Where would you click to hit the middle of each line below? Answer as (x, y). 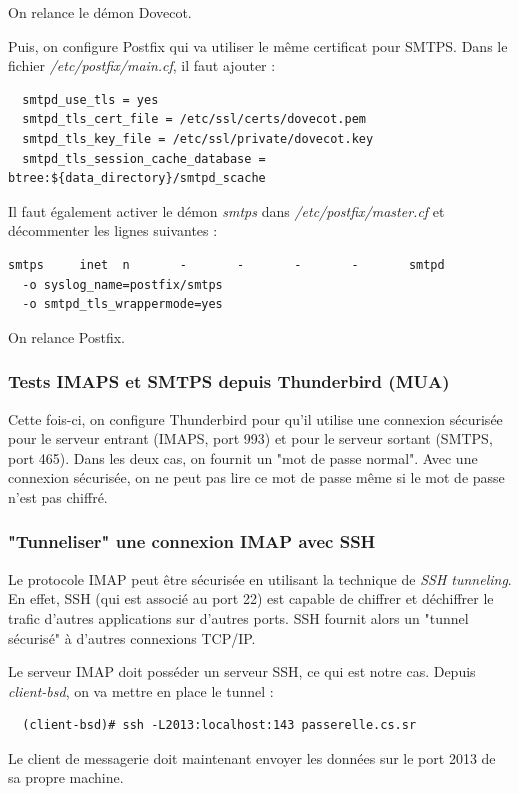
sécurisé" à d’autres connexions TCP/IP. (132, 637)
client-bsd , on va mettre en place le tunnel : (141, 690)
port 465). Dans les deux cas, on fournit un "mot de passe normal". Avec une (243, 457)
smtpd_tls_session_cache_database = (144, 158)
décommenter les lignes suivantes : (113, 230)
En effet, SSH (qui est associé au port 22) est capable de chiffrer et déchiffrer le (251, 598)
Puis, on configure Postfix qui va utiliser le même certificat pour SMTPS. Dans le (258, 45)
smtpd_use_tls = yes (90, 99)
